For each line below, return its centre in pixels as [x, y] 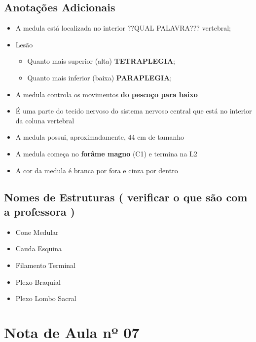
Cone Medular [37, 232]
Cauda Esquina [39, 248]
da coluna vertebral [45, 120]
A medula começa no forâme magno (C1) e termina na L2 [106, 153]
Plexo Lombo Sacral [46, 298]
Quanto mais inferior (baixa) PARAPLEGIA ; [100, 77]
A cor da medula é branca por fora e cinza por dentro [97, 170]
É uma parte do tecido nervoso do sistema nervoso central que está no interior [134, 111]
